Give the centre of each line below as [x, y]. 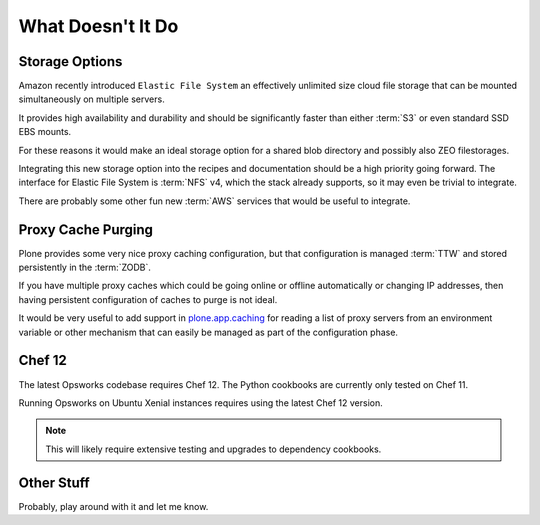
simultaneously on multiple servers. [91, 99]
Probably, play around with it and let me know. [113, 506]
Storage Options [70, 61]
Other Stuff [54, 482]
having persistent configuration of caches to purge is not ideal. [148, 299]
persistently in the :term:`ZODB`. [85, 267]
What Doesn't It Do [98, 26]
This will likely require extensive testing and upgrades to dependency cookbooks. [213, 449]
